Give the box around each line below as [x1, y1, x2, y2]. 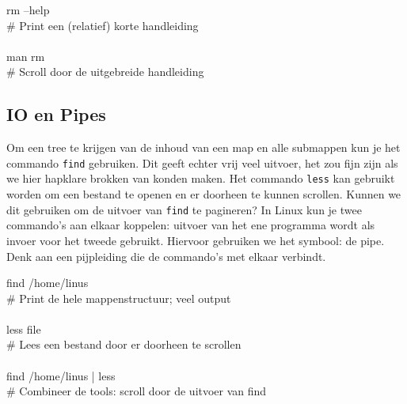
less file [6, 320, 41, 337]
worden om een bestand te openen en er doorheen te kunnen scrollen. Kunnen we [6, 186, 401, 202]
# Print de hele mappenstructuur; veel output [6, 289, 231, 306]
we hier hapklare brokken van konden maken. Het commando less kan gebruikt [6, 170, 395, 187]
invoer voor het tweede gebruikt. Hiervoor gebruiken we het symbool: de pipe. [6, 232, 385, 248]
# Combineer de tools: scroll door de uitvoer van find [6, 383, 267, 399]
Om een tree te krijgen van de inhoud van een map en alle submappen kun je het [6, 139, 401, 156]
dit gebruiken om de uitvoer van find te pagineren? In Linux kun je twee [6, 201, 362, 217]
